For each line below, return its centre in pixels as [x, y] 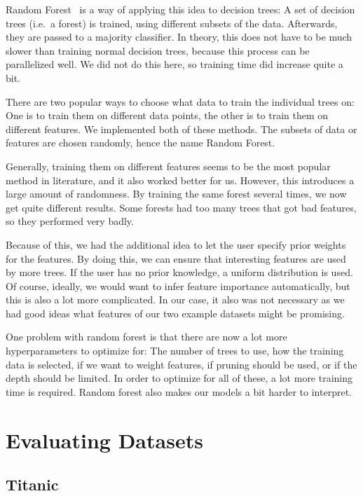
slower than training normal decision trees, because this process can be [158, 50]
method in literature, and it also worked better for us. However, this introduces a [180, 180]
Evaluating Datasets [104, 440]
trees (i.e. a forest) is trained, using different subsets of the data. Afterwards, [172, 23]
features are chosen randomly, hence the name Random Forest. [141, 143]
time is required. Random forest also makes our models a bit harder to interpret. [179, 391]
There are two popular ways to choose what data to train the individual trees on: [180, 101]
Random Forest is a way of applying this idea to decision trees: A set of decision [180, 9]
